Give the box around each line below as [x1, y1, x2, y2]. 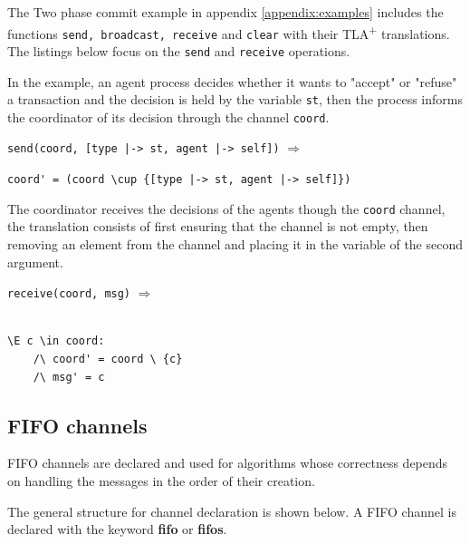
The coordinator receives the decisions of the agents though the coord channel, [7, 199, 446, 218]
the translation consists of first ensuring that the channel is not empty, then [7, 217, 428, 236]
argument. [7, 252, 63, 271]
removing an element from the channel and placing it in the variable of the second [7, 235, 464, 254]
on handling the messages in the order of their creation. [7, 471, 315, 491]
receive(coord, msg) [7, 287, 131, 301]
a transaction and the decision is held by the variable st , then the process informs [7, 90, 464, 109]
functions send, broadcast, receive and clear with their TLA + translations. [7, 21, 450, 43]
